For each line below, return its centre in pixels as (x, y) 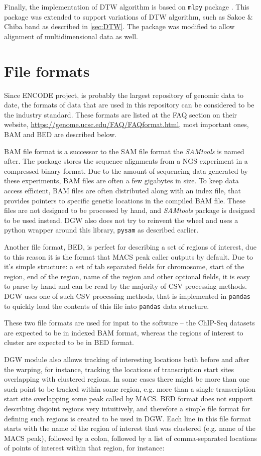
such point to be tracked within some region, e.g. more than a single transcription (130, 388)
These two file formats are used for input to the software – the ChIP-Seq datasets (129, 323)
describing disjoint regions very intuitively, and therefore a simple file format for (127, 408)
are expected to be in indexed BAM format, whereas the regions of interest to (124, 332)
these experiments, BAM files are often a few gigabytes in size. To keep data (121, 181)
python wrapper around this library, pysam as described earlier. (101, 230)
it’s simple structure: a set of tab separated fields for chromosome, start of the (124, 266)
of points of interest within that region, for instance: (84, 448)
